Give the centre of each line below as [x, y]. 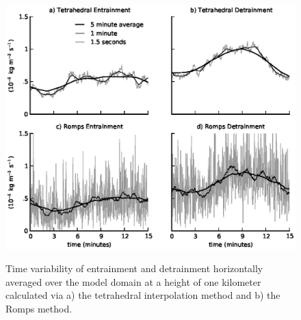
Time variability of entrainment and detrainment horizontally [134, 268]
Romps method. [39, 308]
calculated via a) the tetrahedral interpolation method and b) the [143, 295]
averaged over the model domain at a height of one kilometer [133, 281]
